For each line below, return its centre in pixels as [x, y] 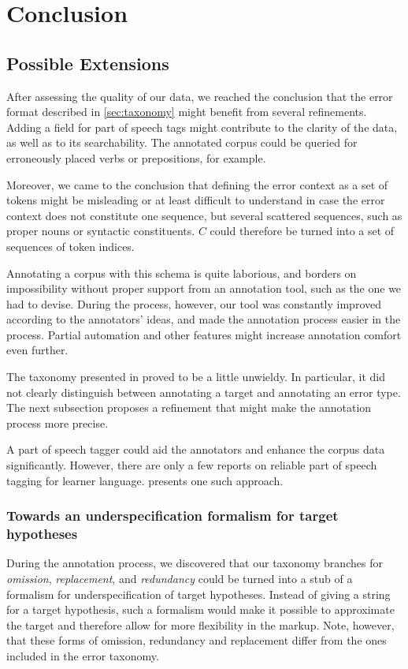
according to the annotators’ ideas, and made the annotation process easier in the [204, 319]
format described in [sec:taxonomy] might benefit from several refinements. [187, 112]
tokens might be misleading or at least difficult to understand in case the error [196, 200]
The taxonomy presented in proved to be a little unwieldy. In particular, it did [196, 377]
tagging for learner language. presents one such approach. [145, 480]
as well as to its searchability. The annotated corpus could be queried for [182, 142]
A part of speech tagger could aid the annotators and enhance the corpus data [196, 449]
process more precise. [57, 422]
